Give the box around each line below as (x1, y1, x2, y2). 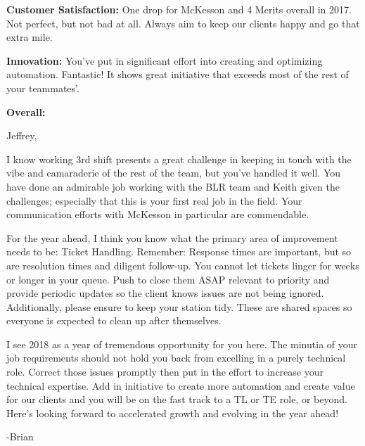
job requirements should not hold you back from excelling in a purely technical (6, 350, 346, 365)
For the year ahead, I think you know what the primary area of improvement (6, 230, 338, 245)
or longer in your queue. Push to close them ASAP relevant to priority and (6, 272, 330, 286)
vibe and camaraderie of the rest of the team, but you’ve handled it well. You (6, 165, 341, 180)
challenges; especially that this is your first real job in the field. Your (6, 193, 302, 208)
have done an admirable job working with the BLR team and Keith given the (6, 179, 340, 193)
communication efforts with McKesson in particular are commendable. (6, 207, 309, 222)
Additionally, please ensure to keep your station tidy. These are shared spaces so (6, 299, 352, 314)
